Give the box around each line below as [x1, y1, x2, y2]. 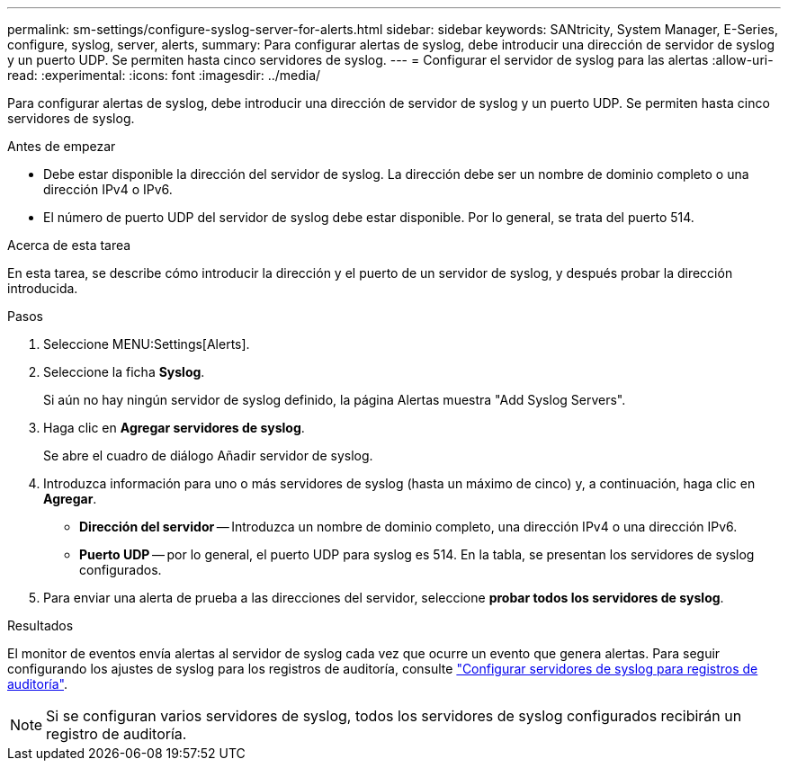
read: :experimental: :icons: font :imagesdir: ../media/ [7, 67, 321, 83]
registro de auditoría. [46, 725, 187, 743]
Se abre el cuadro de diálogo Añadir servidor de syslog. [43, 448, 373, 463]
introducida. [7, 281, 78, 296]
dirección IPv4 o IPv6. [43, 182, 173, 197]
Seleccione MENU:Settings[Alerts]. [43, 336, 250, 352]
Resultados [7, 618, 74, 633]
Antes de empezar [7, 138, 116, 154]
